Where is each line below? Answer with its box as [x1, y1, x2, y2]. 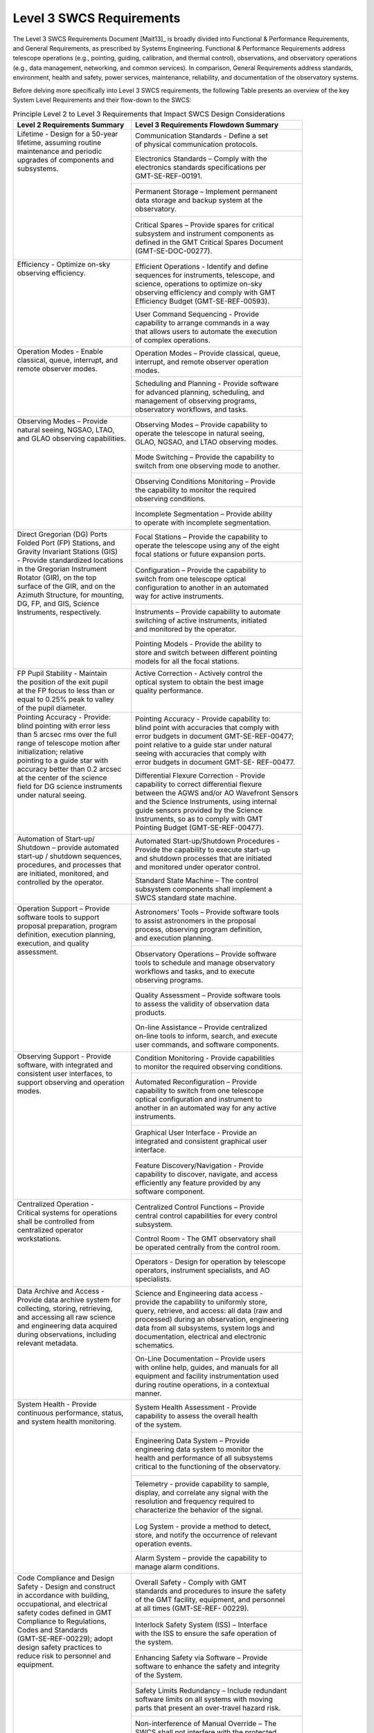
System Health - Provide [17, 1399, 97, 1409]
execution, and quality [17, 938, 89, 948]
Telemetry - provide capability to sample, [135, 1479, 269, 1489]
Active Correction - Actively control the [135, 668, 263, 678]
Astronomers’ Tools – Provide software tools [135, 907, 280, 916]
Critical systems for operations [17, 1208, 118, 1217]
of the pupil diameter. [17, 703, 87, 713]
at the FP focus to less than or [17, 686, 115, 695]
